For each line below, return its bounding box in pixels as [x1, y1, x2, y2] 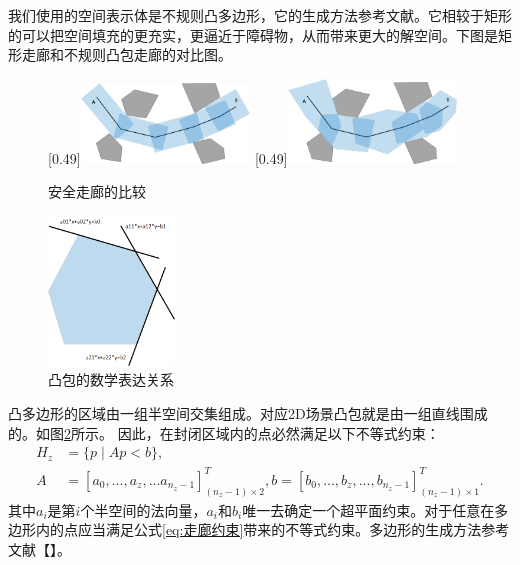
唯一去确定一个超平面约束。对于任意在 [242, 499, 495, 520]
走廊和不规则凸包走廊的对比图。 [21, 44, 232, 65]
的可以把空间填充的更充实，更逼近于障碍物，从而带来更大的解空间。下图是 [8, 24, 498, 45]
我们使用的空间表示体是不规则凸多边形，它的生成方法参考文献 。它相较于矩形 [8, 5, 512, 25]
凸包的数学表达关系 [48, 369, 174, 390]
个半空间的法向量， [80, 499, 207, 520]
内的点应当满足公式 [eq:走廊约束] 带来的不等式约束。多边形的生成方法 [35, 519, 482, 540]
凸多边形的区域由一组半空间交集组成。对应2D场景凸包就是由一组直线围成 [8, 403, 488, 424]
